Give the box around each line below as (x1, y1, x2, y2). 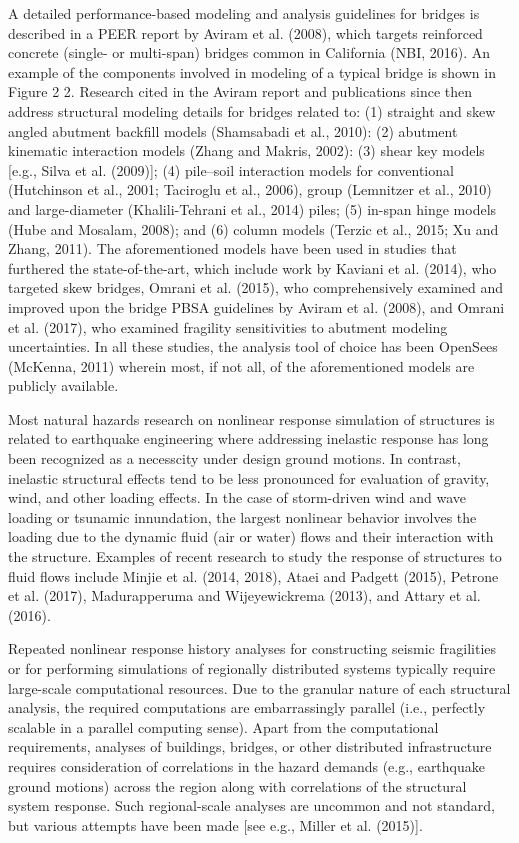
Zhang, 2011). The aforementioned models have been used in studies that (8, 238, 457, 259)
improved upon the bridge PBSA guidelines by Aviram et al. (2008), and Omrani (8, 296, 505, 317)
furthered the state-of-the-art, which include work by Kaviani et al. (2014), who (8, 257, 497, 278)
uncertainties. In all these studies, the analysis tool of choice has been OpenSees (8, 336, 498, 357)
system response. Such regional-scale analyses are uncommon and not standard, (8, 795, 495, 816)
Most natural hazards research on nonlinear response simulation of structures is (8, 408, 495, 429)
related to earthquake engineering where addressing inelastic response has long (8, 428, 489, 449)
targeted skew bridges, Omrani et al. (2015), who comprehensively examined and (8, 277, 504, 298)
